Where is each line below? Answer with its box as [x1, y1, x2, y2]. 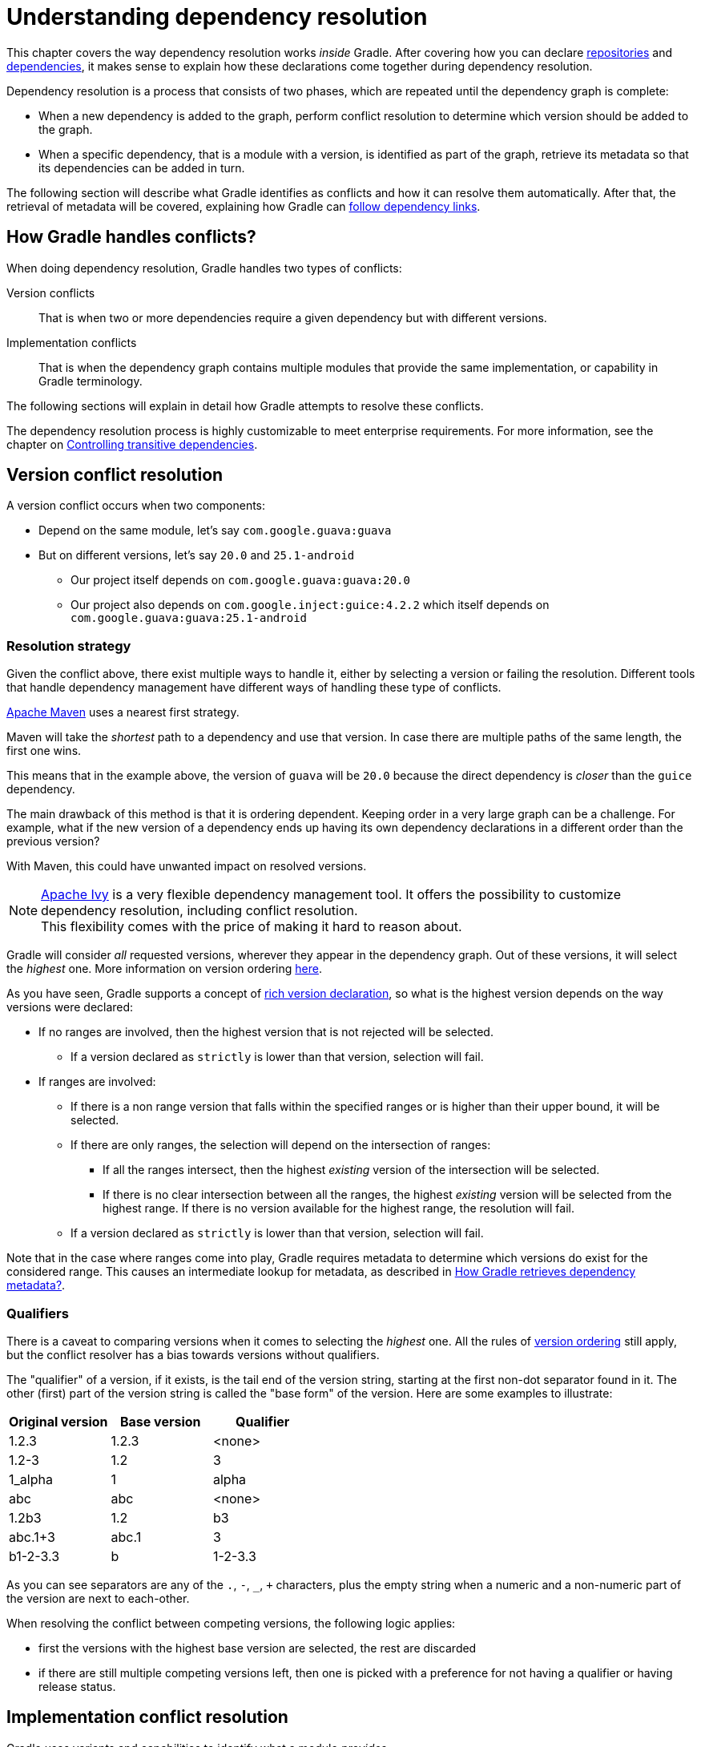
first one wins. [6, 744, 82, 758]
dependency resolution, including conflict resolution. [41, 902, 358, 919]
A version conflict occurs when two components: [6, 498, 266, 513]
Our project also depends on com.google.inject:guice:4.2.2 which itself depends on [71, 598, 550, 612]
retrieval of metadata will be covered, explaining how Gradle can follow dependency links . [6, 199, 481, 213]
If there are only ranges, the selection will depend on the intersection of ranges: [71, 1138, 491, 1152]
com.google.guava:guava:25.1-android [71, 611, 308, 625]
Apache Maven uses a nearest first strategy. [6, 705, 240, 720]
